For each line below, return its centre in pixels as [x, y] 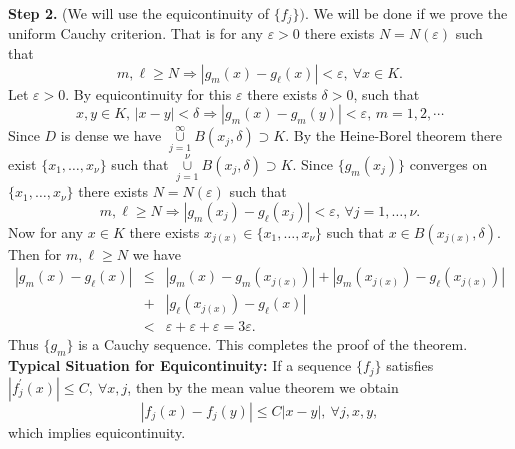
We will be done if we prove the [410, 13]
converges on [448, 163]
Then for [35, 253]
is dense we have [111, 135]
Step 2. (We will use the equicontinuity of [139, 13]
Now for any [46, 231]
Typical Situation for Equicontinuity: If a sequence [180, 365]
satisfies [410, 365]
